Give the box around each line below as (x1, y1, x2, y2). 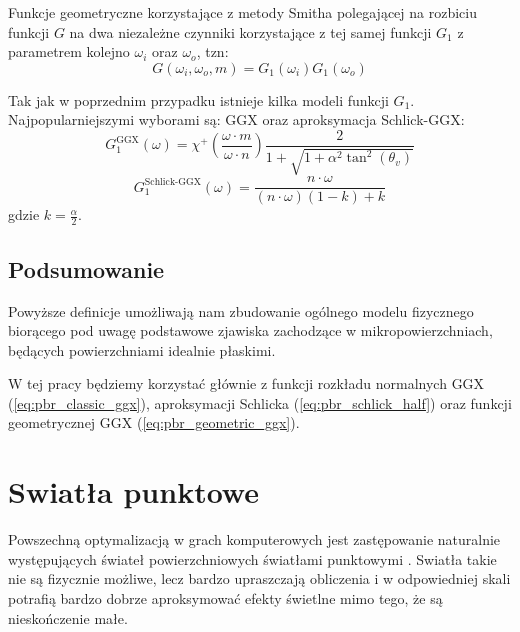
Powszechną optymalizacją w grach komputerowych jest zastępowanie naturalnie (8, 529, 501, 550)
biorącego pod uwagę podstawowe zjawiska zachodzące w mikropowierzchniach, (8, 320, 493, 341)
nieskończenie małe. (8, 607, 128, 628)
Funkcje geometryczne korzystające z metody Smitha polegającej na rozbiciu (8, 2, 477, 22)
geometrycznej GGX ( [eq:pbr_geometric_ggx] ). (8, 412, 300, 433)
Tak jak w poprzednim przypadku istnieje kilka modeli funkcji (8, 89, 389, 110)
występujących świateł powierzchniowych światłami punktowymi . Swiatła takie (8, 548, 497, 569)
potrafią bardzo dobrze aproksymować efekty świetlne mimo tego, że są (8, 587, 443, 608)
